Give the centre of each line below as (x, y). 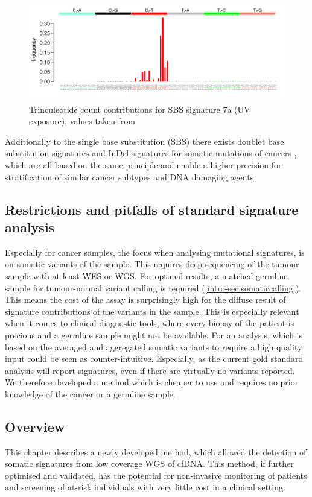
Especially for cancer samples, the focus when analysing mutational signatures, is (155, 252)
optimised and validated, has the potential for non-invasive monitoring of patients (156, 475)
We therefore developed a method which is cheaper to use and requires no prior (152, 382)
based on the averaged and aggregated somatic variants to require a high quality (154, 347)
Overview (35, 426)
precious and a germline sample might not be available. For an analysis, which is (154, 334)
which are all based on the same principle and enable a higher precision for (143, 164)
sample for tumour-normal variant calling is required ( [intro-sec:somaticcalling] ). (153, 287)
